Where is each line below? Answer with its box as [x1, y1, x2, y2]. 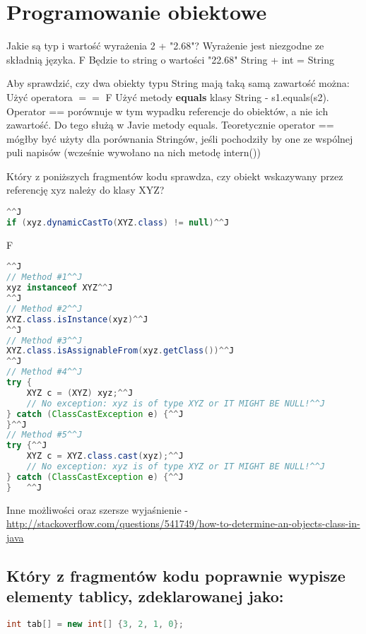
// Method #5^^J [6, 430, 83, 440]
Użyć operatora [6, 89, 73, 104]
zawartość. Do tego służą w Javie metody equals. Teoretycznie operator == [6, 117, 334, 132]
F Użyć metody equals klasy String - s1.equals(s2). [105, 89, 329, 104]
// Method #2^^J [6, 303, 83, 314]
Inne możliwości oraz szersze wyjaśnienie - [6, 502, 188, 517]
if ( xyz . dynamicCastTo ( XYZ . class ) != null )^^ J [6, 217, 230, 228]
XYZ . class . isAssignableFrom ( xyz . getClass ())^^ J [6, 346, 235, 356]
